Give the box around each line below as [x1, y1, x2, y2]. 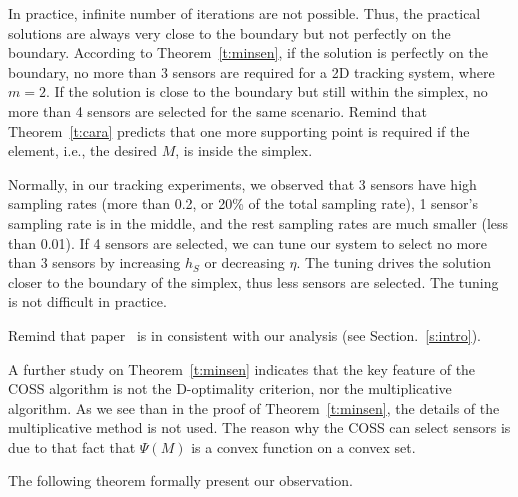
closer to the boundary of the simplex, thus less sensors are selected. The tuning [8, 271, 499, 292]
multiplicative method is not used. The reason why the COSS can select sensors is [8, 417, 511, 438]
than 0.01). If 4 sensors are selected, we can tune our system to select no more [8, 232, 487, 253]
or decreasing [204, 252, 285, 273]
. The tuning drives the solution [296, 252, 492, 273]
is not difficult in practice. [8, 291, 167, 312]
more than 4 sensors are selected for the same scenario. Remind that [8, 100, 427, 121]
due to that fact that [8, 436, 136, 457]
